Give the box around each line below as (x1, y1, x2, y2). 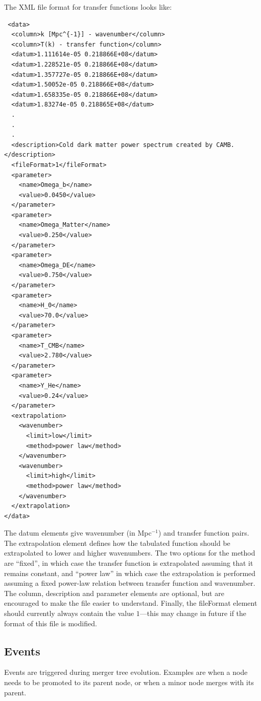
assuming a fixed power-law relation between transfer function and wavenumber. (4, 578, 255, 588)
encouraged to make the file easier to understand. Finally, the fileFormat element (4, 598, 257, 608)
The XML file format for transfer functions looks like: (4, 2, 172, 12)
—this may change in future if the (139, 608, 247, 619)
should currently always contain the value (4, 608, 134, 619)
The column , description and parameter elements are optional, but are (4, 587, 224, 598)
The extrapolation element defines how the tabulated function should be (4, 537, 230, 548)
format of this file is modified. (4, 618, 97, 628)
